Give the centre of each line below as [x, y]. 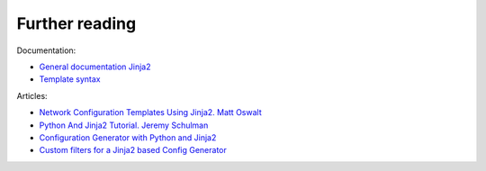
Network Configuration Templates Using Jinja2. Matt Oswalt [150, 112]
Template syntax [70, 79]
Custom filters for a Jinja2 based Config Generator [133, 150]
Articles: [32, 95]
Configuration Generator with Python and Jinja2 [128, 137]
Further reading [76, 23]
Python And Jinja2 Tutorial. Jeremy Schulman [124, 125]
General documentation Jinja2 [95, 67]
